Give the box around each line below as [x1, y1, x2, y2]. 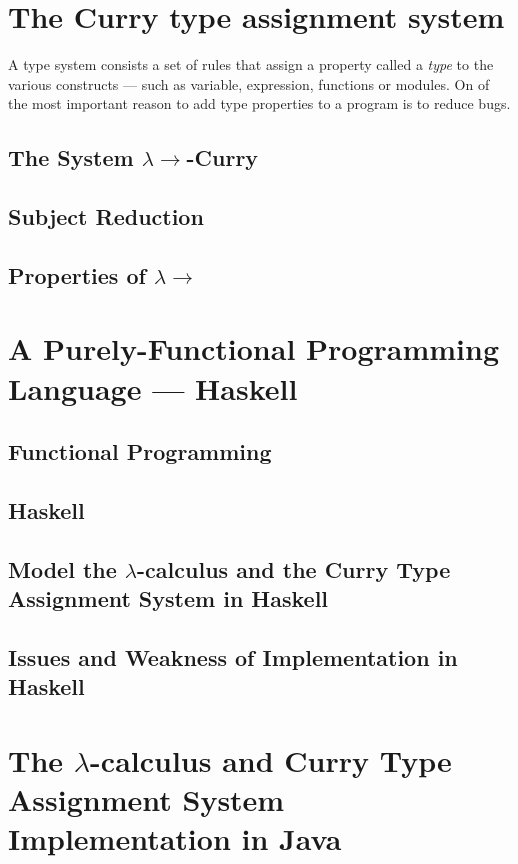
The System [8, 142, 134, 173]
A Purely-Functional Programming [8, 328, 500, 369]
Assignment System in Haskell [8, 583, 329, 614]
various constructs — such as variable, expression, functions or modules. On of [8, 73, 490, 94]
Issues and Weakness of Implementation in [8, 641, 458, 672]
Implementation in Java [8, 818, 342, 859]
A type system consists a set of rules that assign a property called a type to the [8, 54, 494, 75]
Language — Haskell [8, 367, 298, 408]
